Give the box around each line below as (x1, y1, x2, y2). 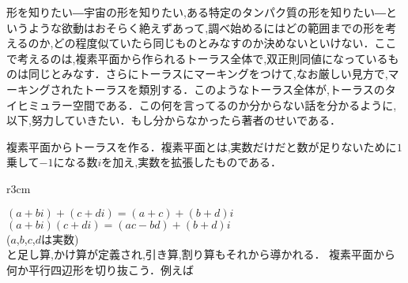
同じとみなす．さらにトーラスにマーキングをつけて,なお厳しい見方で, (28, 65, 388, 82)
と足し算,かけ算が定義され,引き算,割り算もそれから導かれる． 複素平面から (6, 246, 396, 263)
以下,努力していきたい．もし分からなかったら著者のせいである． (6, 112, 341, 128)
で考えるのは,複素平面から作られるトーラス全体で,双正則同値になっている (6, 50, 388, 66)
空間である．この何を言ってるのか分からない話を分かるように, (72, 96, 397, 113)
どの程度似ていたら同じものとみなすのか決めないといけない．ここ (53, 35, 397, 51)
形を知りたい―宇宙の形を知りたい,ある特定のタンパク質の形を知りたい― (6, 4, 386, 20)
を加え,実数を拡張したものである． (101, 154, 282, 170)
